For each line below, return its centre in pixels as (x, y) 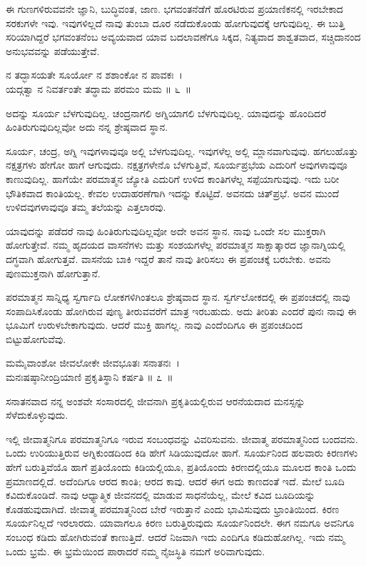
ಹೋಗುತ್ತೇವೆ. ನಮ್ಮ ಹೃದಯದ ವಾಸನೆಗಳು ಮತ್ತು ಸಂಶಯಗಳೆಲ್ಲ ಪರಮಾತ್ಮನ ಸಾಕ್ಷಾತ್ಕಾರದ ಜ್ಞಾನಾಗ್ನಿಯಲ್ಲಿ (176, 245)
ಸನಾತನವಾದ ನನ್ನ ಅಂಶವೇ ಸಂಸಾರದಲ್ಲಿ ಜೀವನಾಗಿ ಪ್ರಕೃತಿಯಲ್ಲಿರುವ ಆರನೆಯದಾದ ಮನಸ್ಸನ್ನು (156, 401)
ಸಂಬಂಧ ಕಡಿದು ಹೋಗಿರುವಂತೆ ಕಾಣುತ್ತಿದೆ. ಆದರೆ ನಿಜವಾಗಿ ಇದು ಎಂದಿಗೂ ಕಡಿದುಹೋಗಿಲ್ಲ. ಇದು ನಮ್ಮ (176, 537)
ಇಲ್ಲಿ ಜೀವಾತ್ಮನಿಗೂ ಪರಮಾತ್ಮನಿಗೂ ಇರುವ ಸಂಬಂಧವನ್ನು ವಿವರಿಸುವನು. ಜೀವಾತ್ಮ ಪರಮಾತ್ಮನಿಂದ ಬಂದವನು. (182, 438)
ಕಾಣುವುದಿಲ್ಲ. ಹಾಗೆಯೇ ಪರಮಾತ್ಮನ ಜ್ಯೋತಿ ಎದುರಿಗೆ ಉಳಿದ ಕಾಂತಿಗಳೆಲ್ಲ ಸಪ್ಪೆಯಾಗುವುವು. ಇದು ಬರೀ (173, 178)
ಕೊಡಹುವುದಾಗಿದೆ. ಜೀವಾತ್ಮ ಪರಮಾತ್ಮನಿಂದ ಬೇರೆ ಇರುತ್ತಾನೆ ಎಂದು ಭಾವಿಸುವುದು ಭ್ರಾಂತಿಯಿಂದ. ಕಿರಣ (173, 508)
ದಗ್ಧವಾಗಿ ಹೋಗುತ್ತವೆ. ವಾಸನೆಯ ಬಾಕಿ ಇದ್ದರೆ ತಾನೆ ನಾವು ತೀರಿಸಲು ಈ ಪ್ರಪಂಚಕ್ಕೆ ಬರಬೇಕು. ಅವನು (168, 258)
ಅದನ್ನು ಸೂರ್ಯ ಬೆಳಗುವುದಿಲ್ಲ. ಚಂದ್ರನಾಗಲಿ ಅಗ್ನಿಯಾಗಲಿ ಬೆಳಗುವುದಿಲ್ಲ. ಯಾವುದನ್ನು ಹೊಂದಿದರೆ (166, 113)
